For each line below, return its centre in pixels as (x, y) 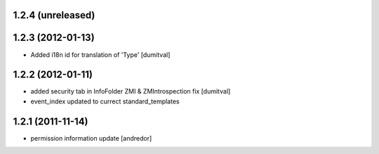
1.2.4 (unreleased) (54, 15)
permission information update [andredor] (91, 138)
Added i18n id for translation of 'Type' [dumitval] (100, 54)
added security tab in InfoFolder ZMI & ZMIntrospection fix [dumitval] (131, 91)
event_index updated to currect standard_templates (105, 101)
